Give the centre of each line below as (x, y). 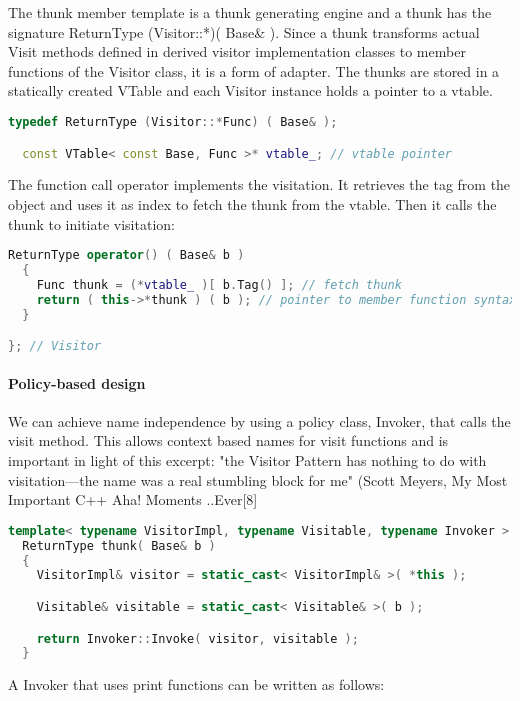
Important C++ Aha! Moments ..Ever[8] (133, 499)
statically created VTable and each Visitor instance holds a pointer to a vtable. (250, 90)
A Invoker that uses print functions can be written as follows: (196, 684)
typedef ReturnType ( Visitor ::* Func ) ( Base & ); (173, 121)
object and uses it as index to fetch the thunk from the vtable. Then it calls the (252, 203)
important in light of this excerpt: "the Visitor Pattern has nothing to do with (247, 460)
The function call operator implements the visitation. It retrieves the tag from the (259, 184)
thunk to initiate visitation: (91, 223)
